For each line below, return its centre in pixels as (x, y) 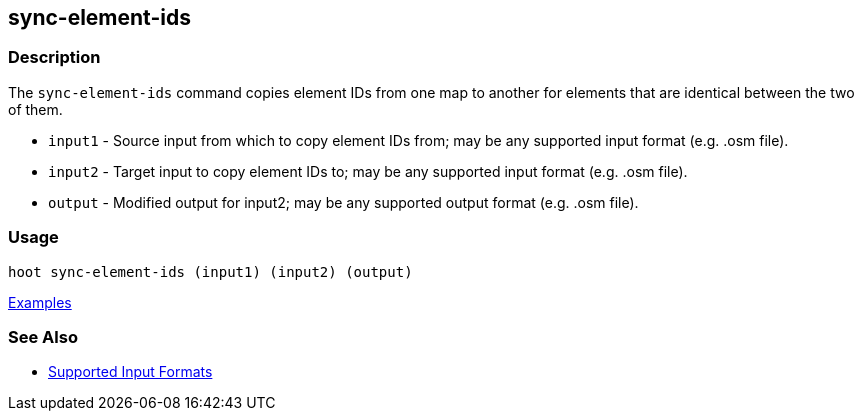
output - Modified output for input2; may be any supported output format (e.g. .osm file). (343, 202)
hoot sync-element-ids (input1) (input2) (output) (210, 271)
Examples (40, 302)
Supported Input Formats (130, 372)
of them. (35, 109)
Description (54, 57)
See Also (43, 336)
